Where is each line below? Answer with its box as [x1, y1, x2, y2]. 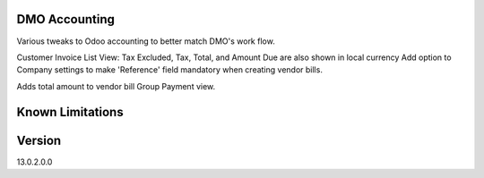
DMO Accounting [16, 12, 116, 27]
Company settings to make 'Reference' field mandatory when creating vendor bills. [16, 64, 323, 75]
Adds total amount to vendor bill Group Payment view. [16, 81, 216, 91]
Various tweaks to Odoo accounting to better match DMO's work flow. [16, 36, 275, 47]
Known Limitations [16, 104, 125, 120]
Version [16, 132, 62, 148]
